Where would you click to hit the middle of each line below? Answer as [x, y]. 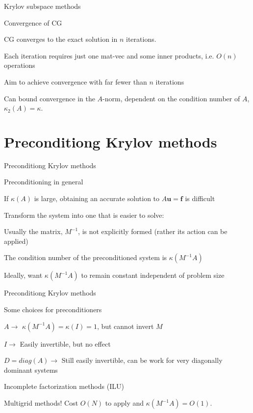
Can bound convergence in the [50, 98]
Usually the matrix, [33, 231]
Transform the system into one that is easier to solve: [84, 215]
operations [20, 65]
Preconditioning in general [44, 182]
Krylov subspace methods [42, 6]
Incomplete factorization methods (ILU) [64, 386]
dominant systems [31, 369]
